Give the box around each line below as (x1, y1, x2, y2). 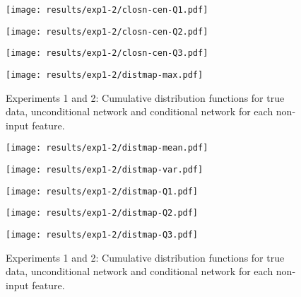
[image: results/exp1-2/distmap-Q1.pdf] (6, 186, 199, 197)
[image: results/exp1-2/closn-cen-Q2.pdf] (6, 26, 208, 37)
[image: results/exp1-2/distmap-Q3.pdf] (6, 230, 199, 240)
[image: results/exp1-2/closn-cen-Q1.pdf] (6, 5, 208, 15)
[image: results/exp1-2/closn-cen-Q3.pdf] (6, 48, 208, 59)
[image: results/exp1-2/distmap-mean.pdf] (6, 143, 208, 153)
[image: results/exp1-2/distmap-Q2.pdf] (6, 208, 199, 219)
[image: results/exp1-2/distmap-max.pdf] (6, 69, 203, 80)
